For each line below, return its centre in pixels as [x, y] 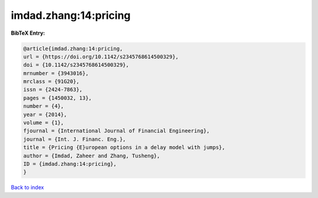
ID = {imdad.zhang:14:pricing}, [70, 164]
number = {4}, [44, 106]
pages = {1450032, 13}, [58, 98]
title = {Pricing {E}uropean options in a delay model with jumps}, [124, 148]
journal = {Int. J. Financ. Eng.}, [74, 139]
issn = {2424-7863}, [53, 90]
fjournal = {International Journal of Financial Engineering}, [117, 131]
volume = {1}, [44, 123]
